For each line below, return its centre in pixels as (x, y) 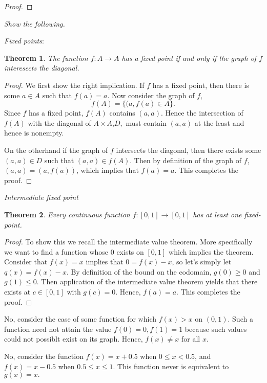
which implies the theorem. (211, 251)
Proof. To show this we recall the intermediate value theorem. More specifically (128, 242)
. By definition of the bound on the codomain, (139, 271)
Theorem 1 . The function (46, 58)
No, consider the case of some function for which (80, 319)
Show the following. (35, 23)
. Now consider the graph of (151, 95)
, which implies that (108, 170)
